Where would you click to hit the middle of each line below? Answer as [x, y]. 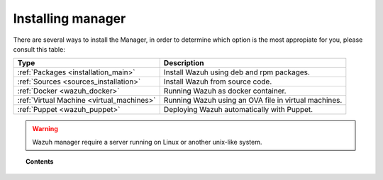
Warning [45, 129]
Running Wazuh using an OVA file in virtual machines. [253, 101]
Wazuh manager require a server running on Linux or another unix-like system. [147, 142]
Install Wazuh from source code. [218, 81]
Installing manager [70, 18]
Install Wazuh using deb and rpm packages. [237, 72]
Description [184, 63]
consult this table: [39, 49]
